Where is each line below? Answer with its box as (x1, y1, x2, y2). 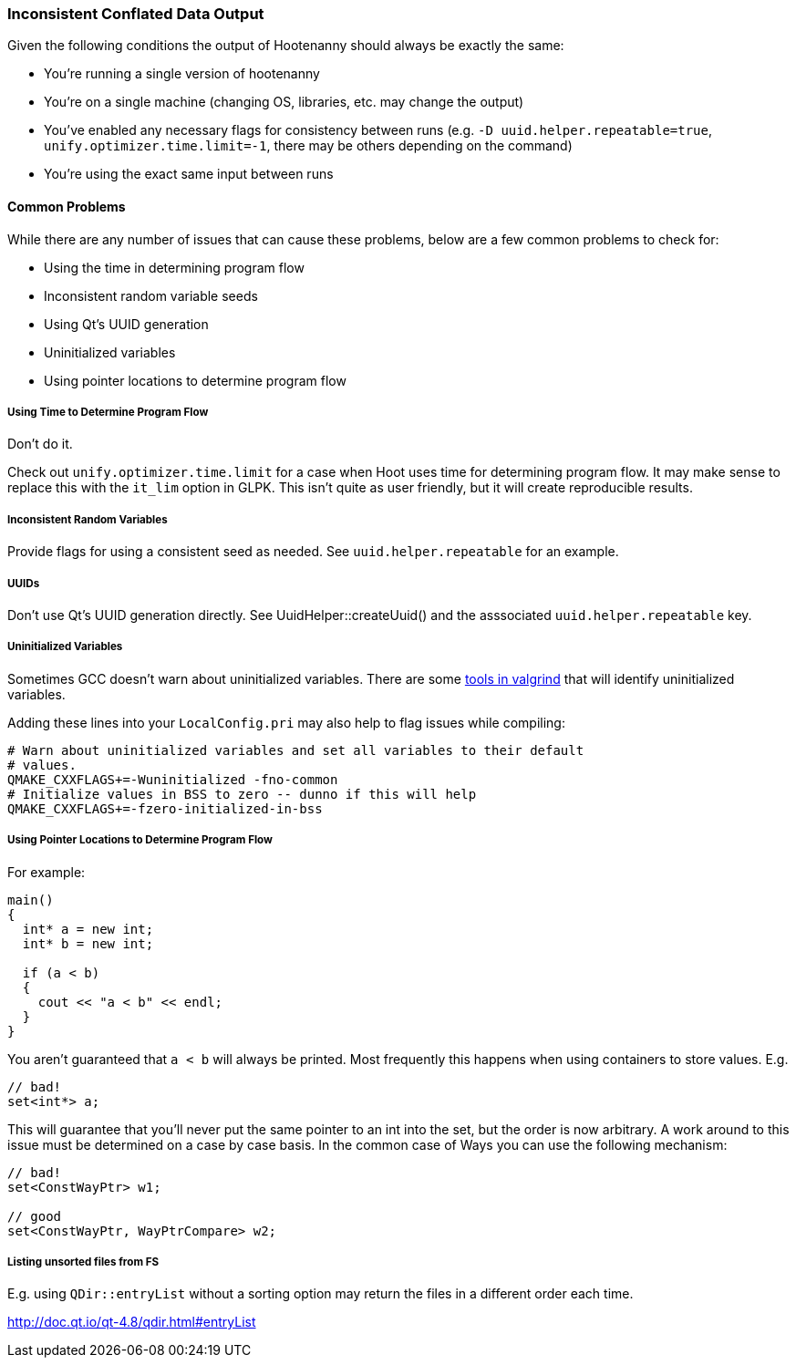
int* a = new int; (22, 921, 154, 936)
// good (7, 1208, 62, 1224)
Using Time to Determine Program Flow (7, 405, 209, 419)
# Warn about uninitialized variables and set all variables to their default (7, 742, 584, 758)
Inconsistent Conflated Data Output (7, 5, 264, 23)
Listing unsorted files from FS (7, 1255, 160, 1268)
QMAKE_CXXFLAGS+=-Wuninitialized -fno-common (7, 771, 338, 787)
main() (7, 892, 54, 907)
